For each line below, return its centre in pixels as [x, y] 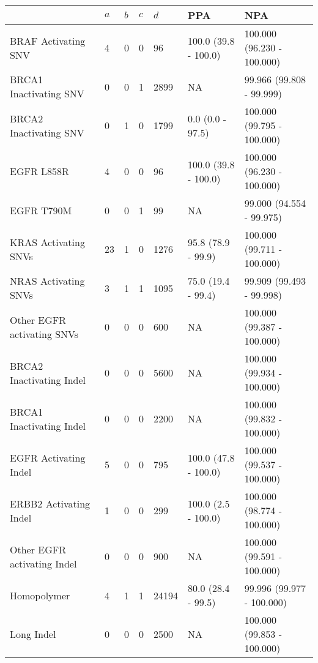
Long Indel [33, 634]
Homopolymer [40, 595]
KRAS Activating [47, 242]
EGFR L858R [39, 171]
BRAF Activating [48, 40]
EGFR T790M [41, 210]
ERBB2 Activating [50, 503]
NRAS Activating [47, 281]
